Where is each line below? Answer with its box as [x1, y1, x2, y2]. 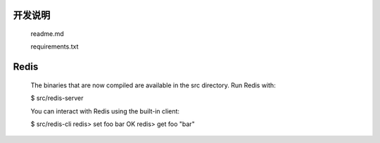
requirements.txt [30, 42, 79, 51]
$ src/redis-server [30, 94, 84, 102]
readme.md [30, 30, 65, 38]
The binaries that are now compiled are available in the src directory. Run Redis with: [30, 81, 276, 89]
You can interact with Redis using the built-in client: [30, 106, 179, 116]
